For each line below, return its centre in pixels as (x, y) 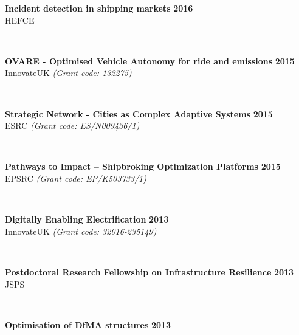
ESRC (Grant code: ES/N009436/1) (72, 126)
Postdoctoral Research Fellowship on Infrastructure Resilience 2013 (149, 271)
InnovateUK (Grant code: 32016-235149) (81, 231)
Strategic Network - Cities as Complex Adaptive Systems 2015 (139, 113)
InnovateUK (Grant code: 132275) (68, 73)
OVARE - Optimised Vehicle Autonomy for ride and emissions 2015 (150, 60)
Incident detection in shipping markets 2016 (99, 8)
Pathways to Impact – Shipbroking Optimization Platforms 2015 (143, 166)
